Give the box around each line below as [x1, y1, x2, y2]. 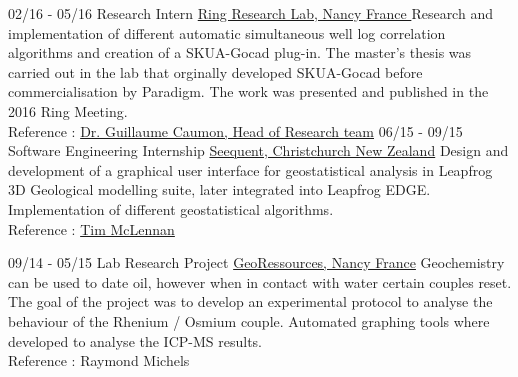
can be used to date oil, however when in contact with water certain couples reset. [8, 271, 512, 292]
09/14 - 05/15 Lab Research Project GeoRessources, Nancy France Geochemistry [8, 252, 505, 273]
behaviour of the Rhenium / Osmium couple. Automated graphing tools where [8, 310, 490, 331]
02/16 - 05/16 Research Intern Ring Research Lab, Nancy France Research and [8, 3, 493, 23]
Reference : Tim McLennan [8, 218, 175, 239]
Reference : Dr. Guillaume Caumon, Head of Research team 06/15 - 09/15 [8, 120, 463, 141]
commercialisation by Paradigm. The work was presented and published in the [8, 81, 489, 102]
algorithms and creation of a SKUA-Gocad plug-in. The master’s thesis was [8, 42, 472, 63]
